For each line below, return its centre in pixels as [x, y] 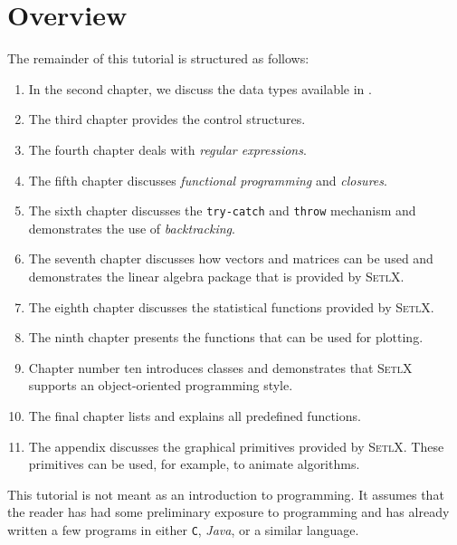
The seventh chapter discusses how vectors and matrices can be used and [231, 258]
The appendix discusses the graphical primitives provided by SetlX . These [236, 446]
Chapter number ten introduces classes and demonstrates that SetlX [220, 367]
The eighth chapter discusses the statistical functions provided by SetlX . [231, 306]
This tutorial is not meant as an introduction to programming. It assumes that [226, 494]
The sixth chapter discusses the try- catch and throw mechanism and [222, 210]
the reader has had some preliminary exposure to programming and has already [228, 512]
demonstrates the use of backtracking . [132, 228]
